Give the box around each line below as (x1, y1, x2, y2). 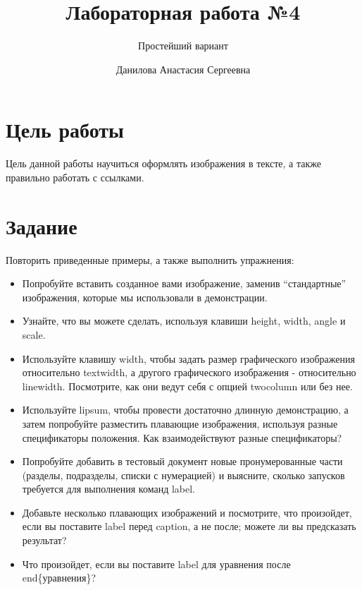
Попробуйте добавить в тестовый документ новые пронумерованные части (22, 454, 343, 469)
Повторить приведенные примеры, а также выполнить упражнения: (6, 252, 294, 267)
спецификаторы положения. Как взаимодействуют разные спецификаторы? (22, 430, 342, 445)
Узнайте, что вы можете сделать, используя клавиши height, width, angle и (22, 313, 346, 328)
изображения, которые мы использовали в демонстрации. (22, 289, 268, 304)
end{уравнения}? (22, 570, 96, 585)
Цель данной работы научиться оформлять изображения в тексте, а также (6, 156, 321, 171)
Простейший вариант (138, 38, 228, 53)
